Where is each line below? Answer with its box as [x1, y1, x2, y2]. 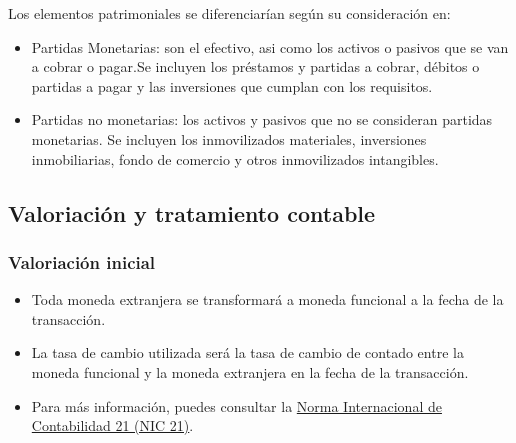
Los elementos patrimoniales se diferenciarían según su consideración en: [8, 3, 451, 23]
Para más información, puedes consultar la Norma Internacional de [31, 395, 442, 416]
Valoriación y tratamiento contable [8, 197, 376, 228]
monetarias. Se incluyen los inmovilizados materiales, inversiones [31, 128, 427, 149]
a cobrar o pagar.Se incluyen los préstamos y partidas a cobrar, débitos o [31, 56, 480, 77]
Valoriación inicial [8, 249, 156, 274]
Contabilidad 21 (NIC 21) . [31, 415, 194, 436]
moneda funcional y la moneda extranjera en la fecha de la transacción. [31, 361, 469, 382]
